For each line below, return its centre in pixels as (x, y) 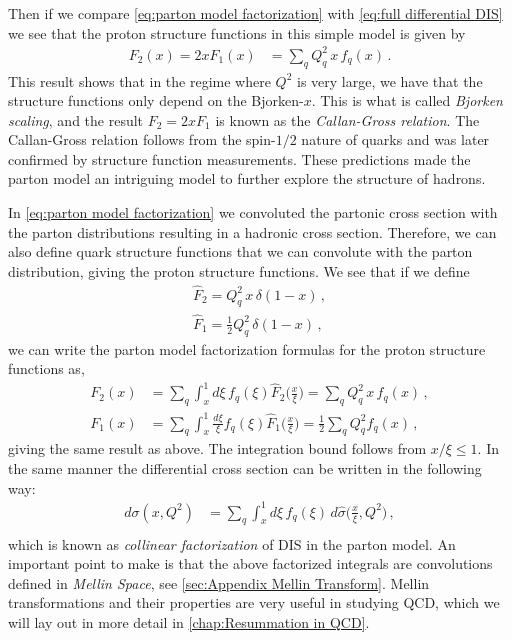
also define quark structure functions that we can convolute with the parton (240, 251)
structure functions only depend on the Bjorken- (156, 100)
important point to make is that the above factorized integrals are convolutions (250, 563)
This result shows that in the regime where (139, 80)
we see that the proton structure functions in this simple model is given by (237, 32)
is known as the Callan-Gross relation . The (347, 119)
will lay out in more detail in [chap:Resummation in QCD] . (189, 621)
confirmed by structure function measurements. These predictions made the (239, 158)
